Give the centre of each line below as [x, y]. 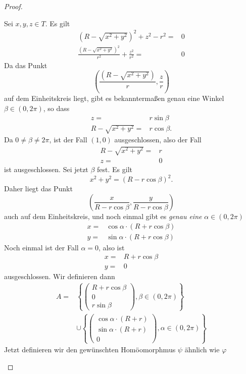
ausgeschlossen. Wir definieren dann [60, 276]
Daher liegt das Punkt [38, 189]
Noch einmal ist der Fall [41, 247]
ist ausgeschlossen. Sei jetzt [46, 169]
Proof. [13, 6]
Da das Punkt [26, 65]
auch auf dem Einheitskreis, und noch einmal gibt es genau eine [103, 216]
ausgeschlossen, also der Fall [158, 140]
